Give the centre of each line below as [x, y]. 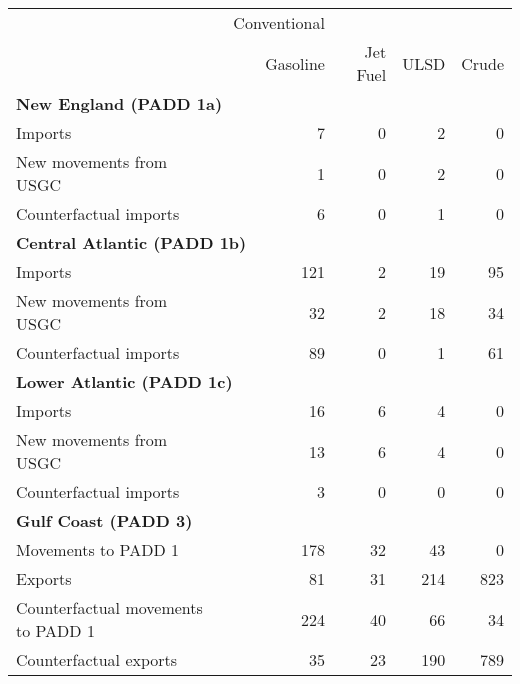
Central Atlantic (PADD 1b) [131, 242]
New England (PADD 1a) [119, 103]
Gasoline [295, 63]
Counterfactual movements [109, 607]
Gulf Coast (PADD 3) [104, 520]
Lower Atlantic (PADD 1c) [124, 381]
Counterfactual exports [97, 659]
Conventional [279, 22]
